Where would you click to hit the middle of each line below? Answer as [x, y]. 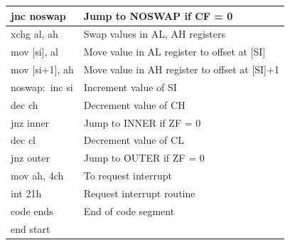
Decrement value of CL [134, 140]
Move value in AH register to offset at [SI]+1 [181, 69]
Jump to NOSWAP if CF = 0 [158, 15]
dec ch [25, 104]
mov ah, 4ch [37, 176]
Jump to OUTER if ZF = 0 [144, 158]
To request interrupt [128, 176]
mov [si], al [34, 52]
